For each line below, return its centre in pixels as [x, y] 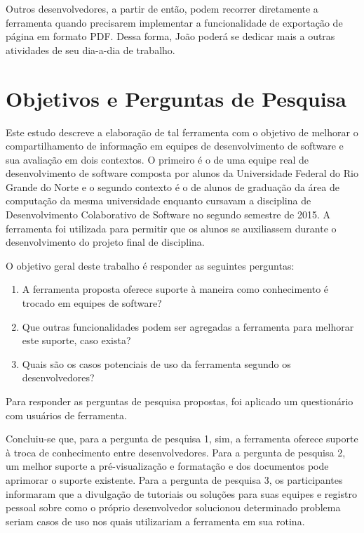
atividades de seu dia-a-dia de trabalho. [90, 50]
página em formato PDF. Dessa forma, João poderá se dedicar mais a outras [170, 36]
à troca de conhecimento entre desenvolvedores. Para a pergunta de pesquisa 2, [176, 452]
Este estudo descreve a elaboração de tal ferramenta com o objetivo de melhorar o [182, 132]
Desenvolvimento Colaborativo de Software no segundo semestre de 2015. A [168, 215]
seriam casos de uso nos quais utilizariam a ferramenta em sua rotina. [155, 521]
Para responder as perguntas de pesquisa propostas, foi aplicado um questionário [180, 401]
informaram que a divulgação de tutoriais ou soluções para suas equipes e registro [181, 493]
